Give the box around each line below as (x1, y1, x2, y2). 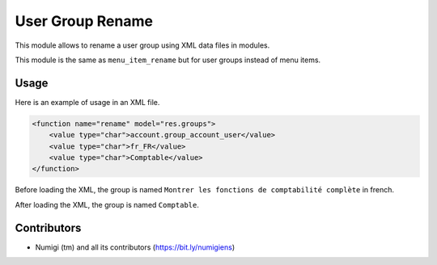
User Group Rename (15, 12, 154, 30)
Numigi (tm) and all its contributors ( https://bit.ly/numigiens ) (35, 242, 235, 252)
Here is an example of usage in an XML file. (15, 97, 160, 107)
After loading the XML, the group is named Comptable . (15, 200, 200, 209)
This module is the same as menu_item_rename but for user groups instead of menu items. (15, 55, 321, 65)
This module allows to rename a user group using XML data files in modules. (15, 40, 270, 50)
